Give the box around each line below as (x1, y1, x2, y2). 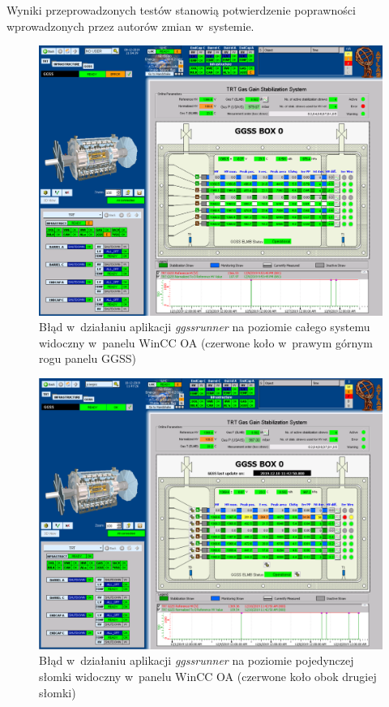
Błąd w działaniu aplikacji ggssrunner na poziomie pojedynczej (39, 652, 354, 669)
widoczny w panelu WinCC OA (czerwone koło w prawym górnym (39, 334, 373, 351)
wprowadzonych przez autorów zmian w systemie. (6, 17, 254, 34)
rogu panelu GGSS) (39, 350, 137, 367)
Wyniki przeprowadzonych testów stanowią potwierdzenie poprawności (6, 2, 356, 18)
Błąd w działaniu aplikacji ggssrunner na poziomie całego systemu (39, 318, 370, 335)
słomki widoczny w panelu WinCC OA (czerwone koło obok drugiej (39, 667, 377, 684)
